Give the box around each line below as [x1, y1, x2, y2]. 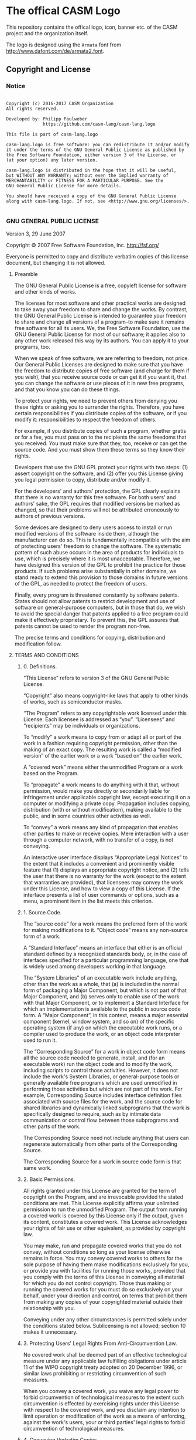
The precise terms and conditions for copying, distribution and [14, 634, 166, 641]
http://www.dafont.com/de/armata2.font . [6, 47, 105, 54]
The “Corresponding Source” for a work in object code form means [23, 1048, 186, 1055]
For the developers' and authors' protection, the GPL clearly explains [14, 487, 181, 494]
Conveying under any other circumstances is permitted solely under [23, 1315, 187, 1323]
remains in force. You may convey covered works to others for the [23, 1254, 183, 1261]
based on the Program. [23, 769, 79, 776]
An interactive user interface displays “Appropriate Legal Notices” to [23, 853, 188, 861]
